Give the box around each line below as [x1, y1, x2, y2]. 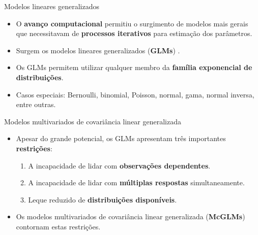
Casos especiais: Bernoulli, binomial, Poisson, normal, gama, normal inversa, [16, 89, 254, 99]
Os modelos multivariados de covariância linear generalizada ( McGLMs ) [16, 211, 245, 222]
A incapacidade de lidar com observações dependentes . [28, 160, 211, 171]
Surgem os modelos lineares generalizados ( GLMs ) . [16, 45, 180, 55]
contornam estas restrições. [16, 221, 101, 231]
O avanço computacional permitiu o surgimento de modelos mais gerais [16, 18, 248, 28]
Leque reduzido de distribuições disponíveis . [28, 194, 177, 205]
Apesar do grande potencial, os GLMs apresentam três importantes [16, 133, 226, 144]
